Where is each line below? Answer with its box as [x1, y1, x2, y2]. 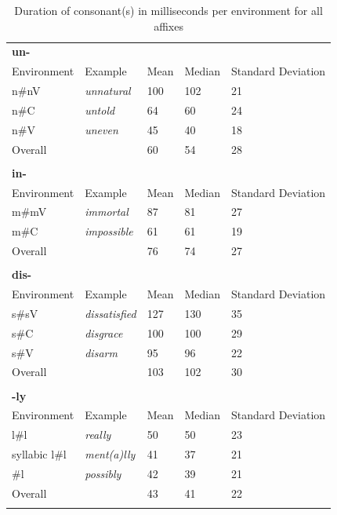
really [85, 426, 111, 443]
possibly [85, 465, 121, 481]
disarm [85, 344, 118, 360]
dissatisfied [85, 305, 136, 321]
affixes [154, 17, 183, 34]
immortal [85, 203, 129, 220]
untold [85, 101, 115, 118]
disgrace [85, 324, 123, 341]
